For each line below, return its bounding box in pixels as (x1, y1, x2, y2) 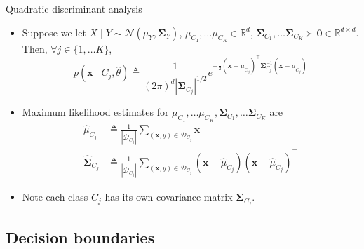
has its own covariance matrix (105, 189, 233, 204)
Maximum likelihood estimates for (22, 105, 169, 119)
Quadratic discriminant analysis (6, 1, 142, 15)
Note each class (22, 189, 88, 204)
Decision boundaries (6, 226, 155, 248)
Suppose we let (22, 25, 86, 39)
